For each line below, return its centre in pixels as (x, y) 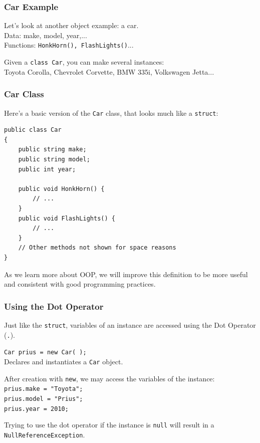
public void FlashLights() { (67, 218)
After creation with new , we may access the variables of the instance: (109, 378)
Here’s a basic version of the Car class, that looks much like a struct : (111, 113)
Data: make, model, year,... (46, 35)
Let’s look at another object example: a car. (71, 25)
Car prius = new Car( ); (45, 353)
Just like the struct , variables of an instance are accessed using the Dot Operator (130, 324)
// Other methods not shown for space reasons (97, 248)
